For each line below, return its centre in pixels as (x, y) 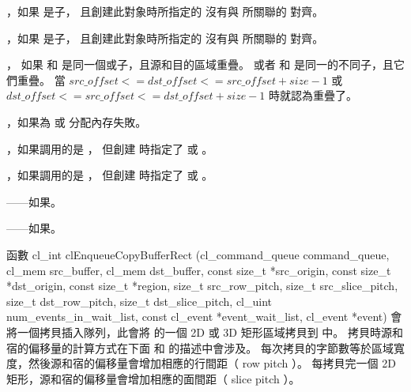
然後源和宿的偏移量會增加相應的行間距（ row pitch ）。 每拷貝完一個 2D (212, 363)
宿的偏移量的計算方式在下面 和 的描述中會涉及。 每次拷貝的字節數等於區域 (200, 347)
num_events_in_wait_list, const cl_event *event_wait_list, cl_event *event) (197, 317)
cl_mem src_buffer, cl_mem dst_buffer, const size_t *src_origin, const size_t (199, 270)
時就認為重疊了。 (313, 95)
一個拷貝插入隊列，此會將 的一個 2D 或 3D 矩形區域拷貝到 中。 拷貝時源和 (210, 332)
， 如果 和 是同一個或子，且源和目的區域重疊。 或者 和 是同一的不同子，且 (200, 64)
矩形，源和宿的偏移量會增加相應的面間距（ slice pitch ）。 (153, 378)
